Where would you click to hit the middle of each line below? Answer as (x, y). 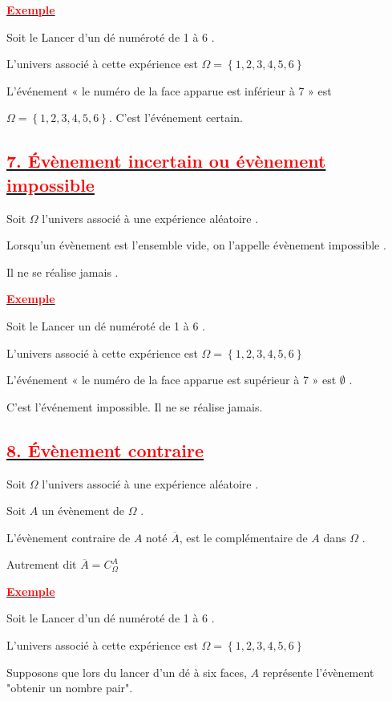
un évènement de (83, 511)
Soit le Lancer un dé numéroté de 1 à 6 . (106, 325)
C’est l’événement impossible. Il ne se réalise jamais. (135, 406)
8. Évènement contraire (105, 450)
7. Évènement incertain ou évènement (166, 161)
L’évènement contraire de (69, 537)
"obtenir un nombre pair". (70, 688)
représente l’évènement (318, 672)
